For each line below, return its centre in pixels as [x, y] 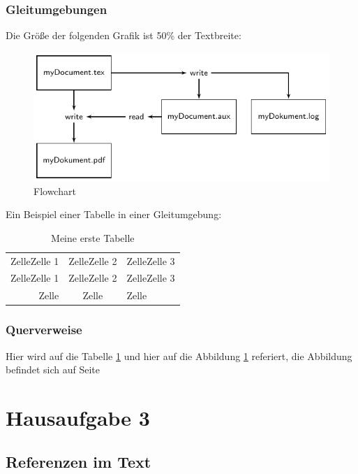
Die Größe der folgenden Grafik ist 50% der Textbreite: [124, 35]
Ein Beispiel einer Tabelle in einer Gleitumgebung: [114, 214]
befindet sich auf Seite [53, 369]
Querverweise [44, 330]
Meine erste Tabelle [93, 237]
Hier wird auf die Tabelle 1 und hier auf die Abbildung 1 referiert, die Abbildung [179, 355]
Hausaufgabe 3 [78, 417]
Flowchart [55, 191]
